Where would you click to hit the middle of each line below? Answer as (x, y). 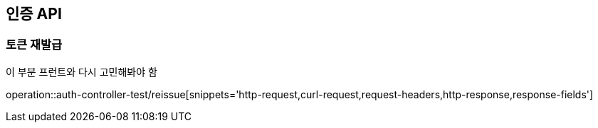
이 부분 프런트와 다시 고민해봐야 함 (82, 71)
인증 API (34, 14)
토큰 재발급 (34, 45)
